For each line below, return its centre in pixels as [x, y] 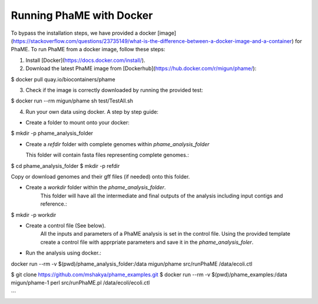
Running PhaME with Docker [82, 15]
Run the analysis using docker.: [63, 253]
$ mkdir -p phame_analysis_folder [52, 133]
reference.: [54, 204]
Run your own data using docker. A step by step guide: [92, 111]
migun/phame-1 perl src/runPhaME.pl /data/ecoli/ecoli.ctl [80, 283]
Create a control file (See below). [66, 225]
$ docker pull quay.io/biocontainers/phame [63, 79]
